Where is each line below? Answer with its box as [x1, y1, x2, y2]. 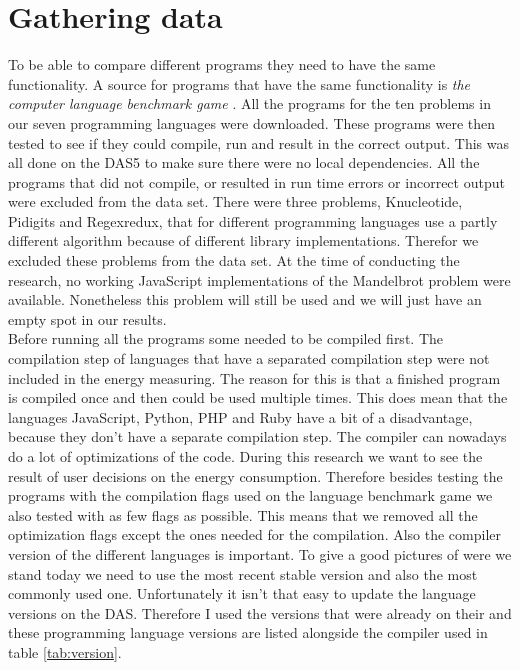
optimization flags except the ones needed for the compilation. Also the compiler [8, 524, 502, 545]
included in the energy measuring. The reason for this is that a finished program [8, 367, 501, 388]
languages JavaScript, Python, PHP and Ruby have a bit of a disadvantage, [8, 406, 473, 427]
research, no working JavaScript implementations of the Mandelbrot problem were [8, 269, 511, 290]
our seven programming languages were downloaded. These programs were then [8, 112, 496, 133]
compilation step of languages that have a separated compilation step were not [8, 348, 490, 369]
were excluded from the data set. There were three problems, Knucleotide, [8, 191, 463, 212]
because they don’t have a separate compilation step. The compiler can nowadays [8, 426, 507, 447]
